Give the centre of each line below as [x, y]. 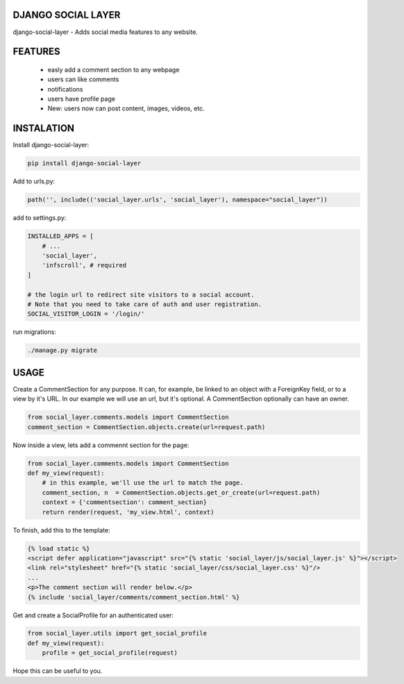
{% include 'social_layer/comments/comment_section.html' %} [134, 597]
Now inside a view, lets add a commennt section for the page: [101, 445]
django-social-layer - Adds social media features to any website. [105, 32]
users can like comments [83, 79]
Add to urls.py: [34, 181]
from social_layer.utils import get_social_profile [117, 633]
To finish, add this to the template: [61, 530]
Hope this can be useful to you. [58, 671]
